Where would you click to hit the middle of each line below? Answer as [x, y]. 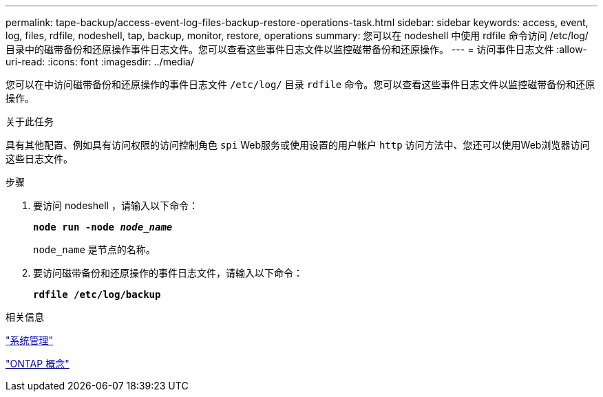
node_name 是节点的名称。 [94, 249]
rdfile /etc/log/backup [97, 294]
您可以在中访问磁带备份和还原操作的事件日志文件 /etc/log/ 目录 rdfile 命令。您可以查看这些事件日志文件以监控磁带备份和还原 [300, 84]
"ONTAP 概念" [38, 364]
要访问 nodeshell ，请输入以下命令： [116, 205]
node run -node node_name [103, 227]
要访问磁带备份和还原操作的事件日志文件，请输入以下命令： [168, 273]
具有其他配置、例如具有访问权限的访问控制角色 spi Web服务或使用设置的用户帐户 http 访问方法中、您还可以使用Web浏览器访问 [298, 145]
